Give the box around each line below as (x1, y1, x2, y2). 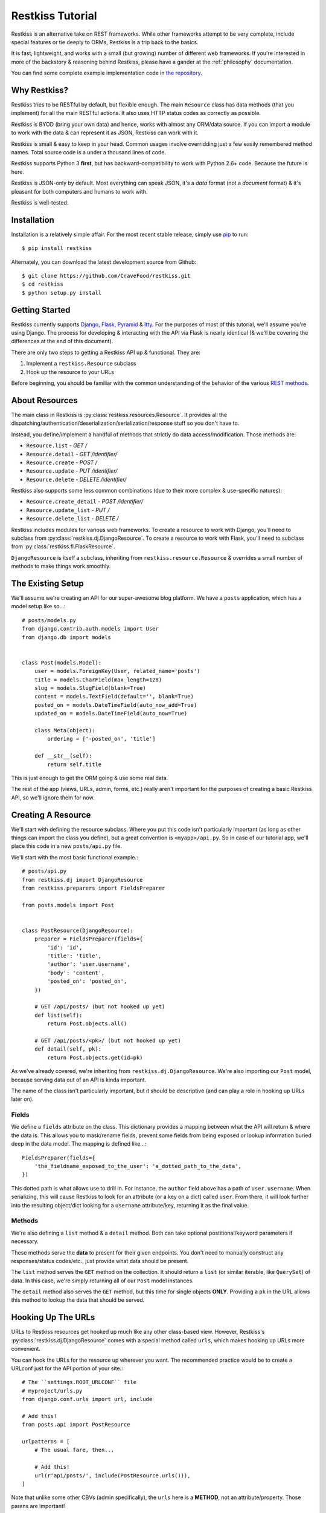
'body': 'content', (47, 969, 105, 976)
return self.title (47, 761, 102, 768)
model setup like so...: (11, 603, 66, 610)
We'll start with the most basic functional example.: (11, 853, 138, 861)
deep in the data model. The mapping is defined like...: (11, 1140, 147, 1147)
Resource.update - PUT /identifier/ (26, 467, 118, 474)
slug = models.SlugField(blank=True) (34, 684, 146, 691)
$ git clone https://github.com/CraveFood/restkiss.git (22, 272, 191, 279)
